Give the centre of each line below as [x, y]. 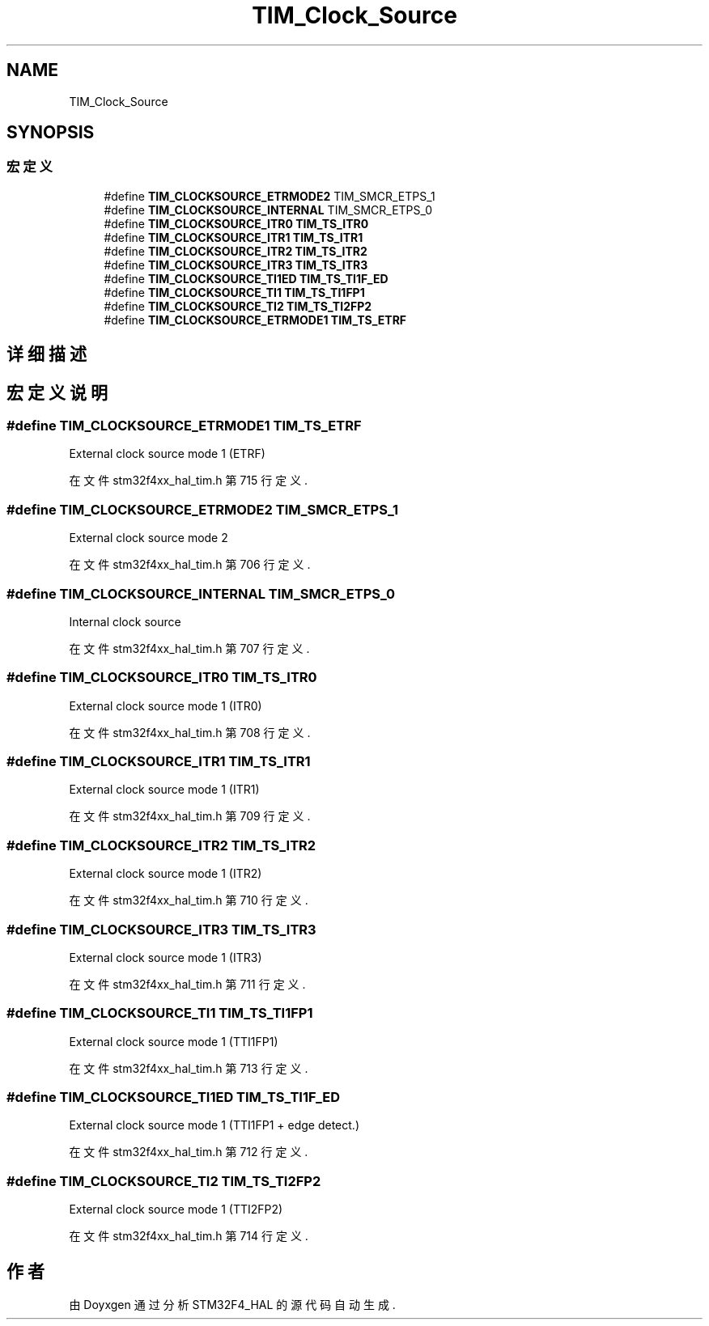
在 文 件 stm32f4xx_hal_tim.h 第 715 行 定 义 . [189, 481]
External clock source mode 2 [149, 538]
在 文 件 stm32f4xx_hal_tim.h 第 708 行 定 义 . [190, 732]
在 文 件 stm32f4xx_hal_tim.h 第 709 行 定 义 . [190, 816]
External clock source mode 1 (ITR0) [166, 705]
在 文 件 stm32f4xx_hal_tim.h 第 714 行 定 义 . [189, 1236]
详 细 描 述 [47, 354]
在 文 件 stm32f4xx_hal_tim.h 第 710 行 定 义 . [189, 900]
